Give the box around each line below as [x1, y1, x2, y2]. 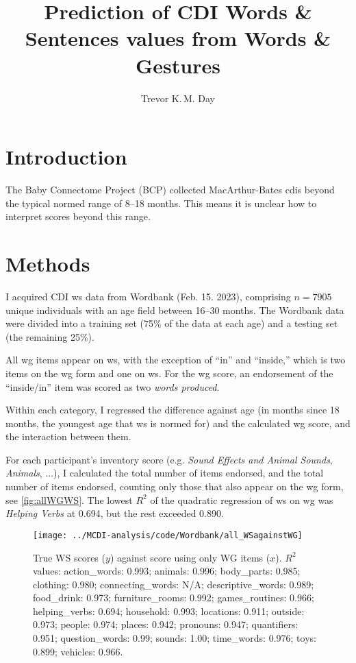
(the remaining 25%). [5, 329, 94, 343]
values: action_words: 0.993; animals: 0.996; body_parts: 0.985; [33, 564, 301, 578]
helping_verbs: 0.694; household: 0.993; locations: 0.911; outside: [33, 603, 305, 618]
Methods [5, 250, 90, 277]
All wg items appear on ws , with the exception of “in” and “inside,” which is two [5, 352, 346, 367]
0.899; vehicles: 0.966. [33, 644, 123, 658]
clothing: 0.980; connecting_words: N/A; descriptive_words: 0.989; [33, 577, 314, 591]
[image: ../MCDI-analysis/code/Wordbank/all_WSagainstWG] [33, 530, 303, 540]
